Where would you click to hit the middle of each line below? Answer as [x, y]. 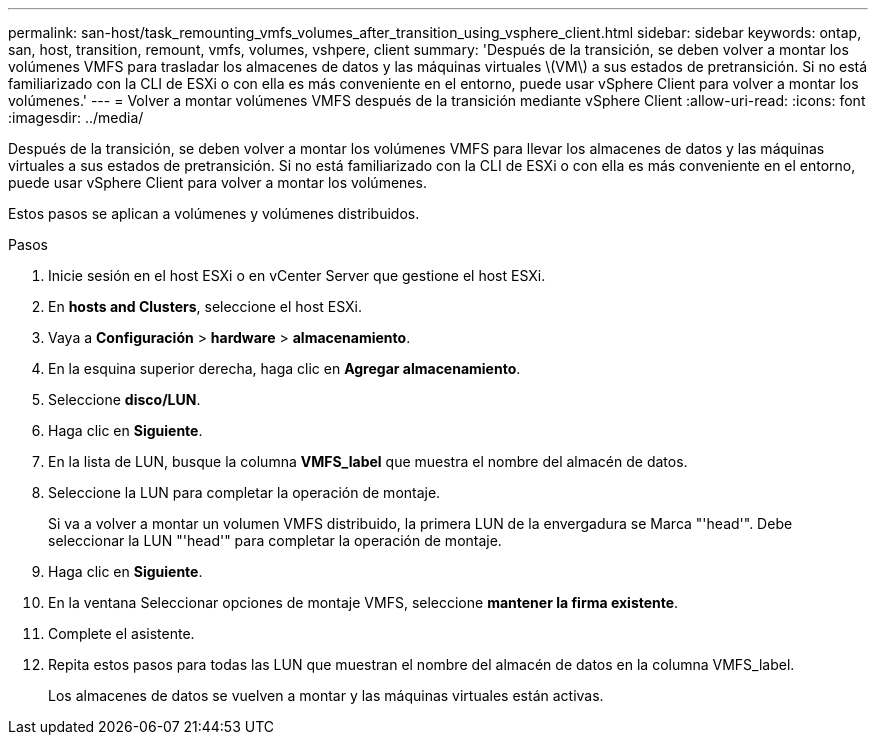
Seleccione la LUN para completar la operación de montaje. [244, 492]
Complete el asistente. [121, 633]
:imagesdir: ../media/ [76, 117]
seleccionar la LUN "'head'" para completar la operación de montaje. [275, 540]
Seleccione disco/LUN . [124, 399]
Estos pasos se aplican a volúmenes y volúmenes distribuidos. [214, 213]
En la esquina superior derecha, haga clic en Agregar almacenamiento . [284, 368]
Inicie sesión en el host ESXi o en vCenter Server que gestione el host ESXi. [297, 275]
